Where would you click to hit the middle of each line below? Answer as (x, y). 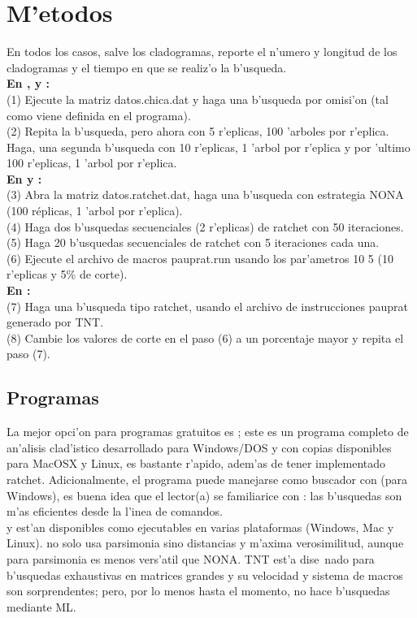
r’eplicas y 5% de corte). (67, 274)
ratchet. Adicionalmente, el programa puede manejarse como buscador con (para (207, 479)
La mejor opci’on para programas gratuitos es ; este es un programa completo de (208, 432)
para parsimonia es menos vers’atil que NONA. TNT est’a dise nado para (191, 558)
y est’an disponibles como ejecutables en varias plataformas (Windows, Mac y (200, 527)
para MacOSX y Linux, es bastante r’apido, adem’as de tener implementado (196, 463)
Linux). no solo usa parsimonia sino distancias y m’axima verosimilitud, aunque (205, 543)
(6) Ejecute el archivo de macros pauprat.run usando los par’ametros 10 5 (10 (200, 258)
